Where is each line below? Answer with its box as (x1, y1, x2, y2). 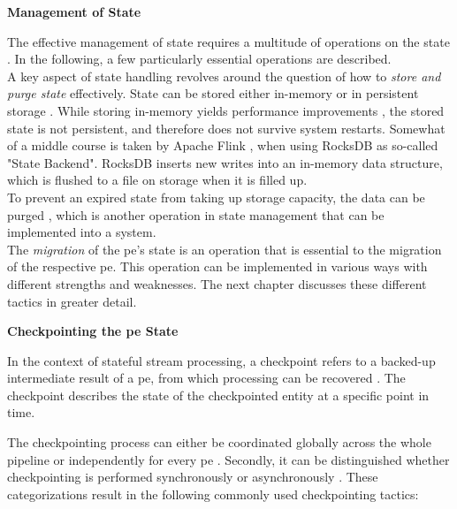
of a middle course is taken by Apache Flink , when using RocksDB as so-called (7, 136, 438, 155)
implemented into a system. (7, 223, 156, 241)
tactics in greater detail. (7, 292, 137, 310)
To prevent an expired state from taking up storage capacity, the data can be (7, 187, 425, 206)
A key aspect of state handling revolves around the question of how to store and (7, 66, 441, 85)
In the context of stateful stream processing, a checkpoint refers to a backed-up (7, 351, 436, 369)
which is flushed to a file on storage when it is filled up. (7, 171, 308, 189)
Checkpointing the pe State (7, 322, 179, 340)
